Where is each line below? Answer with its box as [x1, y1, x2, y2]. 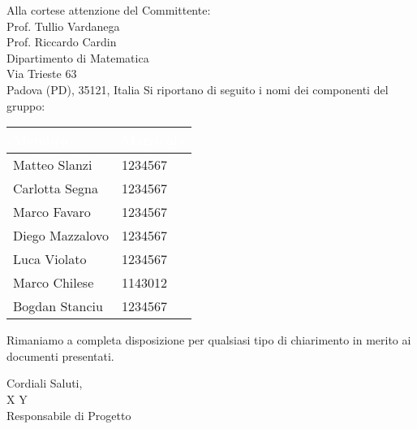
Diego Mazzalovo [13, 226, 109, 245]
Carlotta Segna [13, 179, 98, 198]
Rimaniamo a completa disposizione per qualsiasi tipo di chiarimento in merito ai [6, 331, 411, 349]
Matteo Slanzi [13, 155, 92, 175]
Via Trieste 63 [6, 65, 77, 82]
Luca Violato [13, 249, 87, 269]
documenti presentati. [6, 347, 114, 364]
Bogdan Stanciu [13, 297, 103, 316]
